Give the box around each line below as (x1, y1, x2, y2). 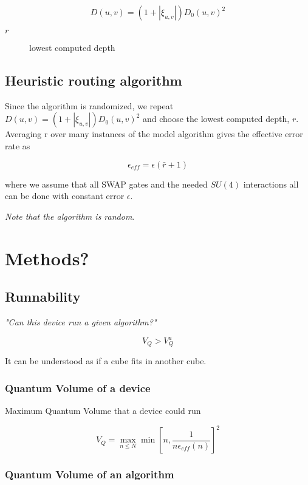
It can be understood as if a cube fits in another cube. (5, 354, 207, 367)
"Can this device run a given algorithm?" (5, 315, 157, 328)
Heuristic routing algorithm (5, 70, 182, 89)
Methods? (5, 245, 89, 270)
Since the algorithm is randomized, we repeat (5, 99, 174, 112)
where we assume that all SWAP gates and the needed (5, 177, 208, 190)
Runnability (5, 287, 81, 306)
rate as (5, 139, 30, 152)
